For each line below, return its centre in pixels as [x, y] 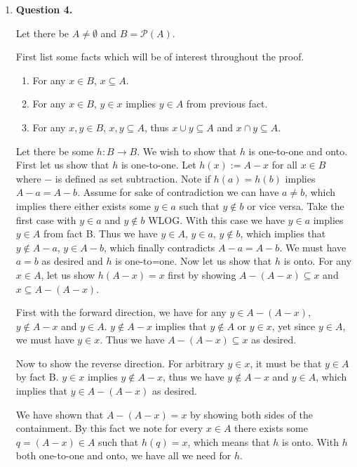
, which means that [229, 441]
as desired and [72, 261]
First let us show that [62, 165]
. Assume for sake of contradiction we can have [178, 192]
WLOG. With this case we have [216, 219]
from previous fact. [227, 104]
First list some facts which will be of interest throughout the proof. [160, 57]
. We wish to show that [187, 151]
